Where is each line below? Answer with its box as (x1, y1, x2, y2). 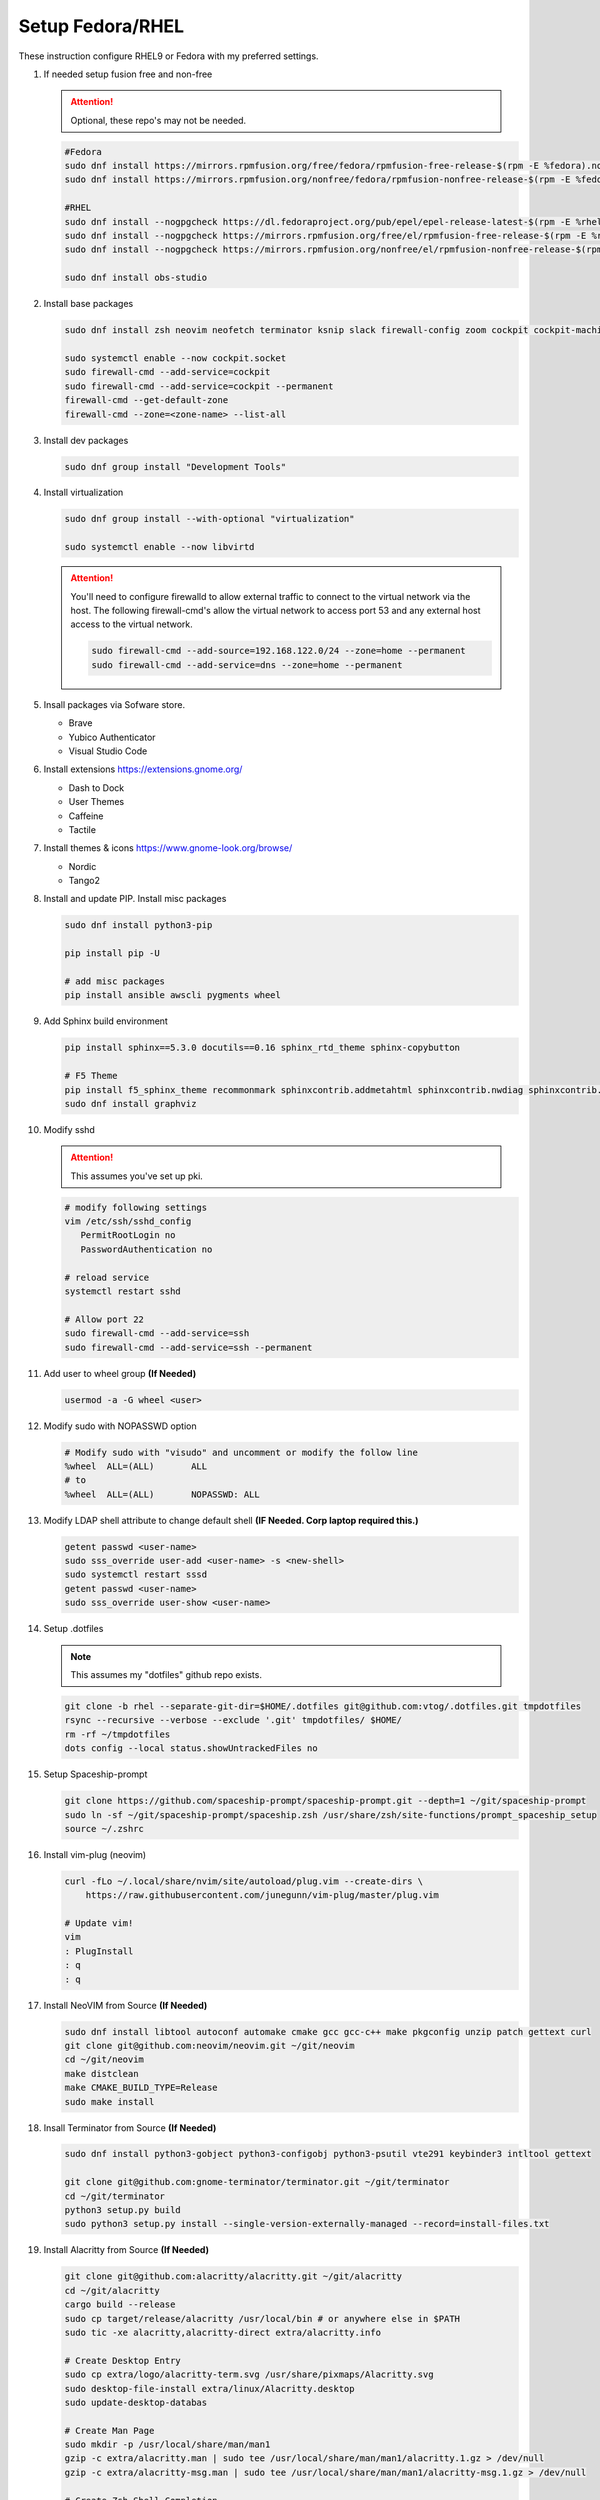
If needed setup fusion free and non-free (43, 68, 213, 80)
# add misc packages (64, 976, 165, 987)
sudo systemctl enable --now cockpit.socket (64, 352, 287, 364)
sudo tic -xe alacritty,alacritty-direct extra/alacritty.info (64, 2326, 382, 2338)
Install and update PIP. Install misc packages (43, 893, 227, 905)
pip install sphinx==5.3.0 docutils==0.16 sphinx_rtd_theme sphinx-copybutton (64, 1042, 460, 1054)
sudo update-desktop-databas (64, 2396, 208, 2408)
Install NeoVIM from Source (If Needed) (43, 1999, 208, 2011)
